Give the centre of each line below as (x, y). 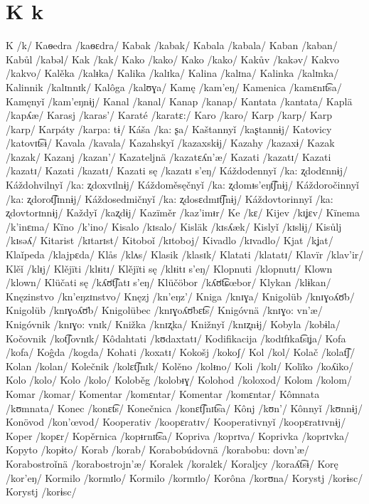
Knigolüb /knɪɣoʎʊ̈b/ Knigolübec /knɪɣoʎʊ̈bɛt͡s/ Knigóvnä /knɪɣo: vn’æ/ (164, 310)
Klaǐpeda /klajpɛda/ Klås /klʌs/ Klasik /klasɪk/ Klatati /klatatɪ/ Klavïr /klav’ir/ (185, 254)
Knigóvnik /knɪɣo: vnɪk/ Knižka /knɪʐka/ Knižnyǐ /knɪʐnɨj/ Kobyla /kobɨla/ (173, 324)
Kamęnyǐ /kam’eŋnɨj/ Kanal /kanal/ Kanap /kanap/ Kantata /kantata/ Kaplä (179, 101)
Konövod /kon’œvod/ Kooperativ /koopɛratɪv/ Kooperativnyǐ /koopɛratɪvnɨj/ (176, 422)
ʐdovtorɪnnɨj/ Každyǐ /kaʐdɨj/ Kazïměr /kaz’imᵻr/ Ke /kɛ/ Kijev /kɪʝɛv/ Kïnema (183, 212)
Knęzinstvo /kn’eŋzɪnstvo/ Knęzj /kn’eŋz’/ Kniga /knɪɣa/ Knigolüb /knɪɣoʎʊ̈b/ (180, 296)
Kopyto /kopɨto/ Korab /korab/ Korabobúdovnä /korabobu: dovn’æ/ (157, 450)
